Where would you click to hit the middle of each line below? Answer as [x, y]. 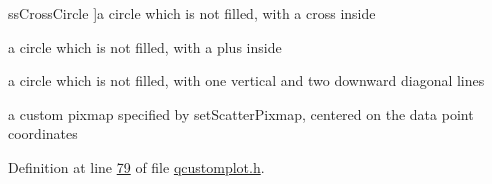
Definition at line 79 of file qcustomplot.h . [136, 166]
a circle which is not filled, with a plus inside [145, 46]
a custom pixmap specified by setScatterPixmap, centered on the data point [241, 113]
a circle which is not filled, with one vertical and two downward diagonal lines [246, 80]
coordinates [43, 133]
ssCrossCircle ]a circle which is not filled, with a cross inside [192, 13]
